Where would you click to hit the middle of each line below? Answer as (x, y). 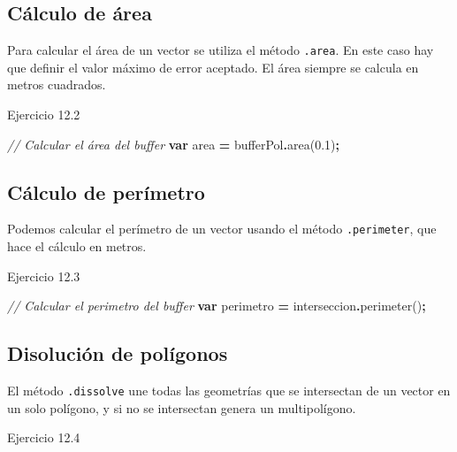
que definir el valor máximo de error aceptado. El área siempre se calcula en (213, 67)
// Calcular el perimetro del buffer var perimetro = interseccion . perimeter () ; (217, 306)
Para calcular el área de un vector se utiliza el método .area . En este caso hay (221, 50)
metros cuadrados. (57, 84)
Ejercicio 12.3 (44, 276)
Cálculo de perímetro (106, 192)
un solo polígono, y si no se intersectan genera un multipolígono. (182, 407)
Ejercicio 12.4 (44, 437)
